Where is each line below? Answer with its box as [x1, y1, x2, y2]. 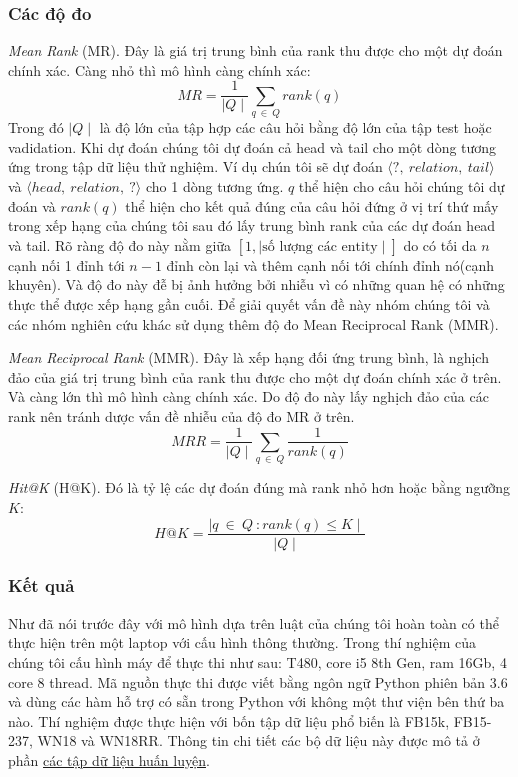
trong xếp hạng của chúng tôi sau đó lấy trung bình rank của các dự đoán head [8, 215, 496, 236]
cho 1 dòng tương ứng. [145, 175, 284, 196]
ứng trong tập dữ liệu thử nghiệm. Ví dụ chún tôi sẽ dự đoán [8, 156, 383, 177]
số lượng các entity [262, 239, 378, 254]
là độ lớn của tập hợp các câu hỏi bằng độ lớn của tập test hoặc [99, 117, 492, 138]
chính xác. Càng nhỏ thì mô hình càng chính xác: [8, 59, 311, 80]
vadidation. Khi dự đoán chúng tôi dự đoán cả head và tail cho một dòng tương [8, 136, 497, 157]
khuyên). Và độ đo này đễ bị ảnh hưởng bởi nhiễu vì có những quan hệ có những [8, 274, 505, 295]
